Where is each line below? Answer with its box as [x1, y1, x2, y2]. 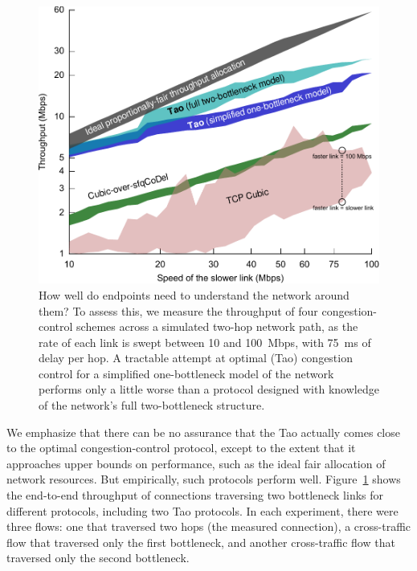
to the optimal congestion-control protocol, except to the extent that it [6, 439, 356, 456]
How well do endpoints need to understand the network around [39, 286, 350, 303]
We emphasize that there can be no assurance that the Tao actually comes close [6, 423, 400, 440]
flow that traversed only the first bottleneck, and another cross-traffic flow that [6, 533, 395, 550]
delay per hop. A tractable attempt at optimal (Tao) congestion [39, 349, 353, 366]
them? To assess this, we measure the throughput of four [39, 302, 318, 319]
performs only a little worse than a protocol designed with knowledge [39, 381, 379, 398]
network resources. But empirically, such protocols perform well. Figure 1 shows [6, 471, 401, 487]
